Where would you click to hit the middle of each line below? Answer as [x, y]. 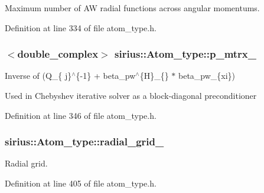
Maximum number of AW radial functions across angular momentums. [132, 8]
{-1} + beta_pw [106, 76]
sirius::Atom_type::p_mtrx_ [185, 54]
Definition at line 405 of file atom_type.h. [81, 183]
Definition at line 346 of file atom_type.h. [81, 115]
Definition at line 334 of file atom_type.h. [81, 27]
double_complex [58, 54]
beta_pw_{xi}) [207, 76]
